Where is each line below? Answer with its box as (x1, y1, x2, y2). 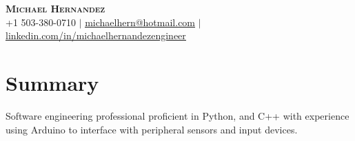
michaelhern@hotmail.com (85, 14, 196, 29)
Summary (6, 68, 99, 96)
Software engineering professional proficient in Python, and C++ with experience (6, 108, 349, 122)
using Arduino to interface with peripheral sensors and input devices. (6, 122, 298, 136)
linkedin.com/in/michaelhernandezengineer (6, 28, 186, 43)
